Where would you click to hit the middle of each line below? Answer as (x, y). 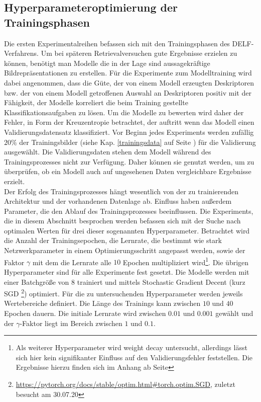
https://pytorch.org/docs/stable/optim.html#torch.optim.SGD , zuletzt (125, 384)
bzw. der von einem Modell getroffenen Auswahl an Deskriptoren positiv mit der (128, 92)
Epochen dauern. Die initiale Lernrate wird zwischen (85, 313)
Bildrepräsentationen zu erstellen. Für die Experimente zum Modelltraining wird (128, 73)
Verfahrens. (22, 53)
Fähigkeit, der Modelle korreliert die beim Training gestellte (96, 102)
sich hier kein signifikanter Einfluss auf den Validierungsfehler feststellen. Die (134, 357)
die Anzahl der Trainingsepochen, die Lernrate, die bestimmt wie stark (113, 240)
